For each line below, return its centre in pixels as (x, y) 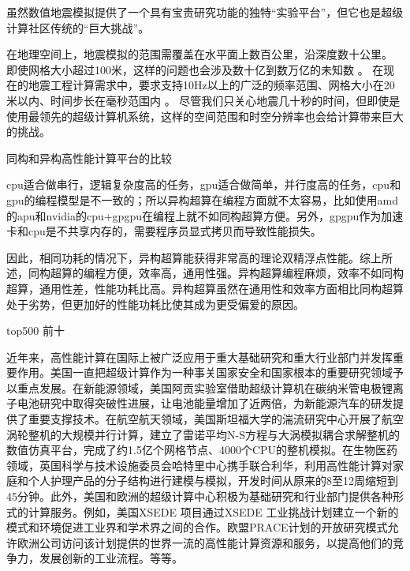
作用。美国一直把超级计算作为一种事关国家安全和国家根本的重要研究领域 (205, 372)
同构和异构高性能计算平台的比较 (89, 158)
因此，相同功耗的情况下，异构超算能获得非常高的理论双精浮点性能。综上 (194, 257)
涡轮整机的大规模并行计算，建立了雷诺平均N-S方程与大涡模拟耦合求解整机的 (203, 434)
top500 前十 (35, 331)
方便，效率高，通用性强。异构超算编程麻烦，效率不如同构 (254, 273)
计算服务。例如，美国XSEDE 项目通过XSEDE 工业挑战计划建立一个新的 (213, 511)
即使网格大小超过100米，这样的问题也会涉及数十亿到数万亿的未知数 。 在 (195, 69)
